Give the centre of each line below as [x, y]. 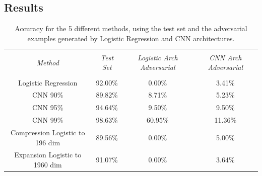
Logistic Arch [157, 57]
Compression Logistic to [48, 132]
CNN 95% [48, 107]
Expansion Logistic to [48, 155]
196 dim [48, 142]
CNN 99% [48, 120]
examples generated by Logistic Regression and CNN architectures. [131, 38]
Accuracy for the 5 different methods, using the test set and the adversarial [131, 28]
